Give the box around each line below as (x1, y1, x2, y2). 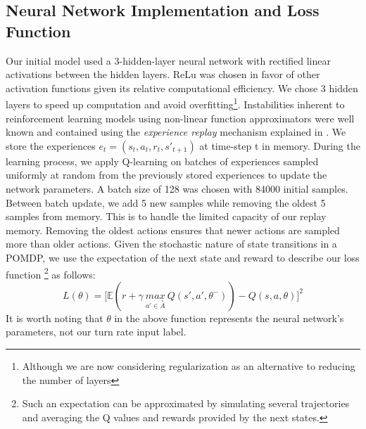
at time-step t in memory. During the (199, 138, 360, 153)
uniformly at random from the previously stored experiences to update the (6, 167, 327, 182)
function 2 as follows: (6, 264, 96, 281)
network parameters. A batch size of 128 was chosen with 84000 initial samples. (6, 181, 348, 196)
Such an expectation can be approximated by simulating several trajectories (22, 396, 350, 411)
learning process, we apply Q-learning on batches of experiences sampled (6, 153, 319, 168)
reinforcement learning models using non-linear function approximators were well (6, 110, 355, 125)
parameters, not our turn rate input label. (6, 324, 187, 339)
